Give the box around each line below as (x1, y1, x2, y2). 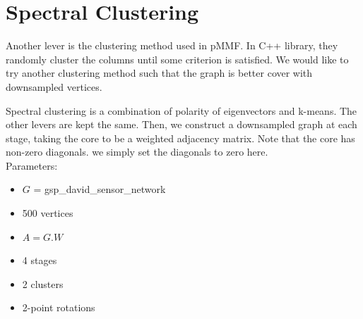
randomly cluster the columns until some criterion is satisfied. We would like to (6, 51, 349, 66)
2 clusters (22, 276, 64, 291)
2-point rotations (22, 300, 95, 315)
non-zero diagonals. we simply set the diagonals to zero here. (6, 144, 268, 159)
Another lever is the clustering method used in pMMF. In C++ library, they (6, 38, 338, 53)
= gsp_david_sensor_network (33, 182, 166, 196)
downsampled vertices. (6, 79, 102, 94)
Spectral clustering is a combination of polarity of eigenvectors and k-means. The (6, 103, 357, 118)
